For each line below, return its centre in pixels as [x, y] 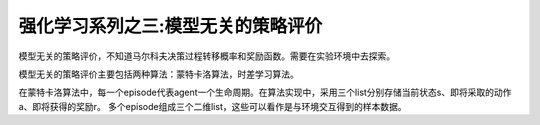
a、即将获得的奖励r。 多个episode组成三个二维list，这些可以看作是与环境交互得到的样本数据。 [212, 106]
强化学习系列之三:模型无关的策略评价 [170, 26]
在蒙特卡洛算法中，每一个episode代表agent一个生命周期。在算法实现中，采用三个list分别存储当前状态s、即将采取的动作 [265, 92]
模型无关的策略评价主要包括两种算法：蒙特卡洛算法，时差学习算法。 [158, 74]
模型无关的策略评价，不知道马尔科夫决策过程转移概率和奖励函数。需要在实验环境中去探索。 [206, 56]
